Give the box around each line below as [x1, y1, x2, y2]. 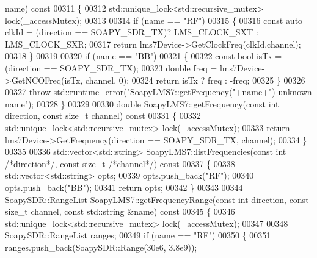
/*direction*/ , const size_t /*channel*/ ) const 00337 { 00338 [5, 157, 235, 170]
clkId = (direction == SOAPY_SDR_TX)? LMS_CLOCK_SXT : [5, 26, 258, 38]
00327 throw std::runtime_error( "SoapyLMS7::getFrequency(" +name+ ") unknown [5, 85, 312, 98]
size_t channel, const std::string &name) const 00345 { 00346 [5, 205, 235, 218]
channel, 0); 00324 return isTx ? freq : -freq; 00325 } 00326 [85, 73, 305, 86]
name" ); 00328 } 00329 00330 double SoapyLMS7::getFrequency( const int [5, 97, 279, 110]
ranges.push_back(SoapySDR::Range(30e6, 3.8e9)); [5, 240, 197, 253]
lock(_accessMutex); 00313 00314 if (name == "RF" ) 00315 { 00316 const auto [5, 13, 303, 26]
